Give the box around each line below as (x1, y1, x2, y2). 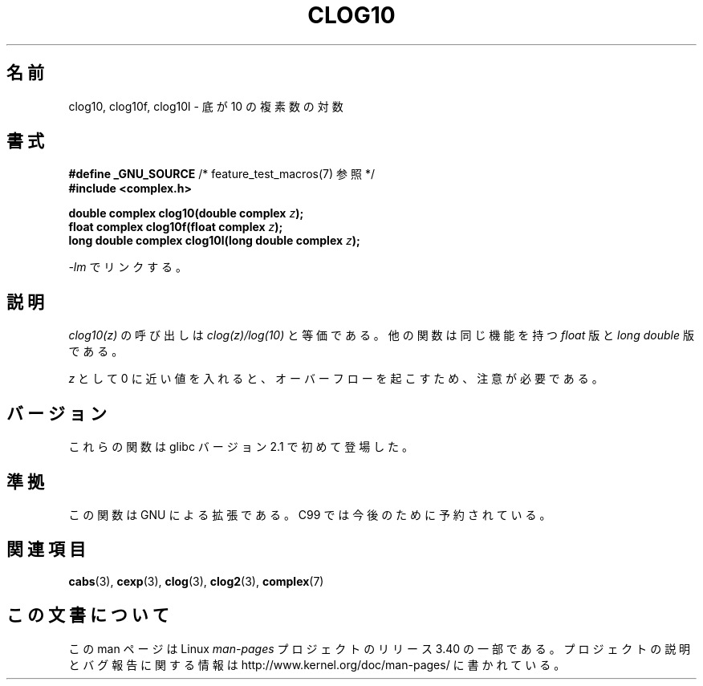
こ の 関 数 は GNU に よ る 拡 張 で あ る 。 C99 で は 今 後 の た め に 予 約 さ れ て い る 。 (68, 507, 551, 522)
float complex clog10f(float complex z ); (68, 220, 283, 234)
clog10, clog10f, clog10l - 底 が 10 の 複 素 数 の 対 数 (68, 99, 343, 113)
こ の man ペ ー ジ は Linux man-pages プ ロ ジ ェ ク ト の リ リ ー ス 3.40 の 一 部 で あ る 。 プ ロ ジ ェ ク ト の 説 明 (68, 641, 691, 656)
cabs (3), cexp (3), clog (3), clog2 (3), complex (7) (68, 574, 324, 588)
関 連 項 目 (6, 539, 86, 560)
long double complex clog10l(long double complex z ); (68, 233, 360, 248)
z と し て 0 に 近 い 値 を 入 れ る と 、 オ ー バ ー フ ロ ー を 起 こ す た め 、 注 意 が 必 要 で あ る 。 (68, 371, 603, 386)
